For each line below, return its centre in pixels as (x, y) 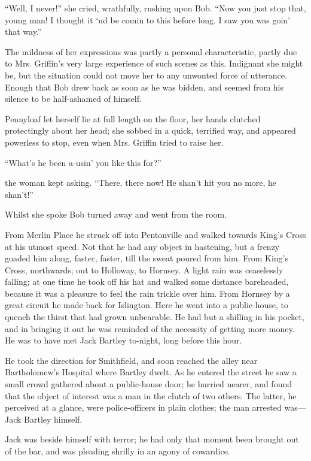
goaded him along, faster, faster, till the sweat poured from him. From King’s (147, 258)
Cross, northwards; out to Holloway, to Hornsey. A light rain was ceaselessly (144, 269)
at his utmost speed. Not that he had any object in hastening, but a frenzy (142, 246)
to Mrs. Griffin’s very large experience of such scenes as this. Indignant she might (154, 63)
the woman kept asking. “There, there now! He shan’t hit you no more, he (141, 183)
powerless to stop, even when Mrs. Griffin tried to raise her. (114, 142)
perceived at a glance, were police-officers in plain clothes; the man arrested (143, 407)
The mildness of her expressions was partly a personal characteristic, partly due (151, 51)
